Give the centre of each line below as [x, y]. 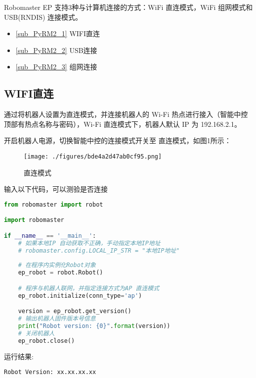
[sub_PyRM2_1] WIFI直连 [58, 33]
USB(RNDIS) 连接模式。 [43, 17]
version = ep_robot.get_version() [75, 311]
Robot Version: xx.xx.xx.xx [50, 372]
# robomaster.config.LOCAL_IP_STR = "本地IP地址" [99, 250]
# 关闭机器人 [36, 333]
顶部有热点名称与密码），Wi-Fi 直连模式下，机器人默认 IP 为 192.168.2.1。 [123, 124]
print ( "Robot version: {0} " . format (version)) [94, 326]
